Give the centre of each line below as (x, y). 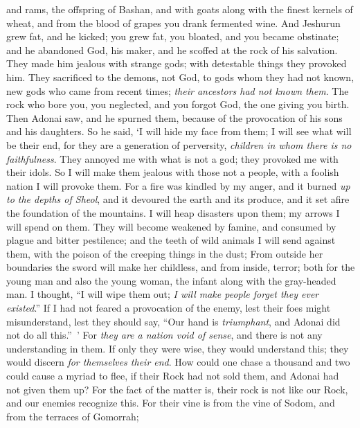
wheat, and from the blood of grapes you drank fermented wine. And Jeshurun (173, 23)
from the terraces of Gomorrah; (73, 416)
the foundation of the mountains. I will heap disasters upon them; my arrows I (173, 212)
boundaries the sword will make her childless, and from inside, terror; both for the (181, 267)
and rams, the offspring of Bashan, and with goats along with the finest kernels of (180, 9)
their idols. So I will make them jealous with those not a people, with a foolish (173, 172)
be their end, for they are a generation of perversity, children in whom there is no (179, 144)
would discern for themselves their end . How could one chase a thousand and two (178, 362)
